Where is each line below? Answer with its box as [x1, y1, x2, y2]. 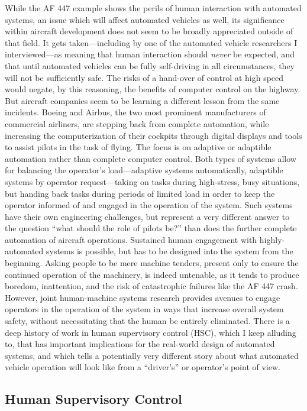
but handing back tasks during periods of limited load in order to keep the [5, 187, 275, 199]
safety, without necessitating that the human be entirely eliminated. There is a [5, 315, 290, 327]
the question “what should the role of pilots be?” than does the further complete [5, 222, 297, 234]
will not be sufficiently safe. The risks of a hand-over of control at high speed [5, 71, 284, 83]
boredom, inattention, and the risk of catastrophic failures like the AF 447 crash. [5, 280, 298, 292]
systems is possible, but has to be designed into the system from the [46, 245, 293, 257]
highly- [259, 233, 285, 245]
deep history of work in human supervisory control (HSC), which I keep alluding [5, 326, 296, 338]
